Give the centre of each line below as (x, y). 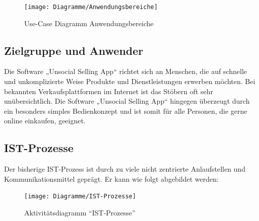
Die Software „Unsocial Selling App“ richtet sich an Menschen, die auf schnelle (126, 71)
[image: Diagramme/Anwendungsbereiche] (91, 7)
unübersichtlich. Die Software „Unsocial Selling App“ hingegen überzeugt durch (127, 101)
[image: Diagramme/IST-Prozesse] (80, 197)
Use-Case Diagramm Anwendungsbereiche (89, 23)
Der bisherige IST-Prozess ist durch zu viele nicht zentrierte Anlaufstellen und (125, 169)
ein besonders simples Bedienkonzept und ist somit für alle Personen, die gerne (126, 111)
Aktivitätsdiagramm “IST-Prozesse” (80, 213)
